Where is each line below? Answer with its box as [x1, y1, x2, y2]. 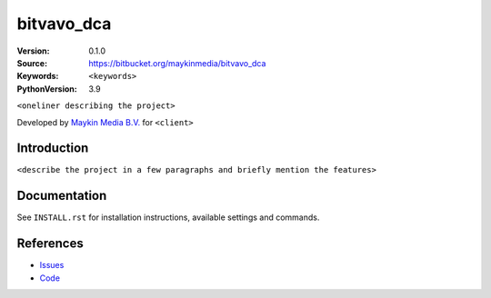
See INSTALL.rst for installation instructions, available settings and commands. [16, 212, 320, 223]
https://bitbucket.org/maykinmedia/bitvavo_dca [88, 57, 266, 68]
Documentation [16, 188, 107, 204]
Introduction [16, 141, 89, 156]
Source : [16, 57, 48, 68]
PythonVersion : [16, 83, 77, 94]
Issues [39, 260, 65, 271]
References [16, 236, 84, 252]
